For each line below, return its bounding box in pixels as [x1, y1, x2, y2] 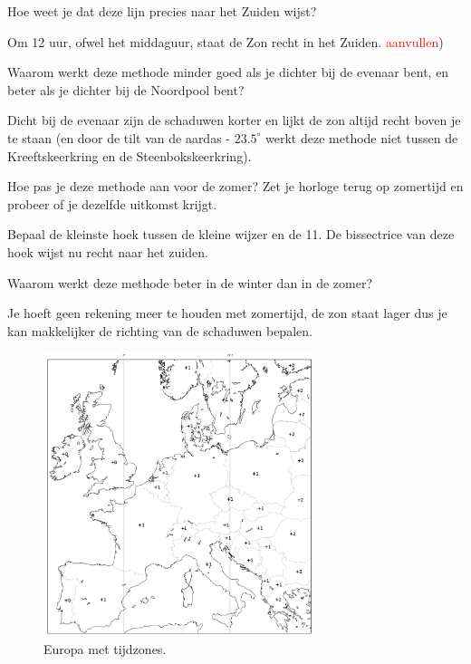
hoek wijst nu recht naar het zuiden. [7, 242, 208, 261]
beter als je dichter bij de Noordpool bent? [7, 80, 245, 99]
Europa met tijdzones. [43, 639, 167, 658]
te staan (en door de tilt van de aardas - [7, 128, 230, 147]
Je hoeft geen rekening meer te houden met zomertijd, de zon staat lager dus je [7, 303, 447, 322]
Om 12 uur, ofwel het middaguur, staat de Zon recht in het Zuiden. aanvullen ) [7, 32, 444, 51]
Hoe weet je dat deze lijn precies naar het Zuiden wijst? [7, 2, 317, 20]
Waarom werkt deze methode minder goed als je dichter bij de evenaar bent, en [7, 63, 449, 82]
